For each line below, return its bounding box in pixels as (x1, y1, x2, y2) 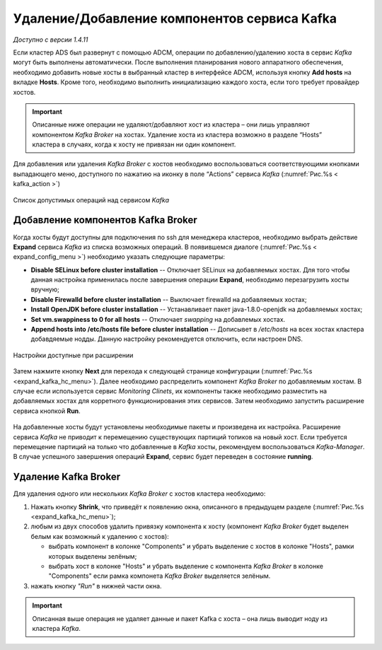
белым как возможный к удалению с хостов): (30, 532, 169, 540)
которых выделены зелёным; (48, 552, 137, 560)
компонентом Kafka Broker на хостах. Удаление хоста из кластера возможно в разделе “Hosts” (32, 130, 322, 139)
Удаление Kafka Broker (13, 471, 121, 483)
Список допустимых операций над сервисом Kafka (13, 195, 170, 204)
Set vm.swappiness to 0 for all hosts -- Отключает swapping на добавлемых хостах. (30, 315, 286, 323)
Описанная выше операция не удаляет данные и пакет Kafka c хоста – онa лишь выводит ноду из (32, 614, 328, 622)
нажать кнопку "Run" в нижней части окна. (30, 581, 162, 590)
